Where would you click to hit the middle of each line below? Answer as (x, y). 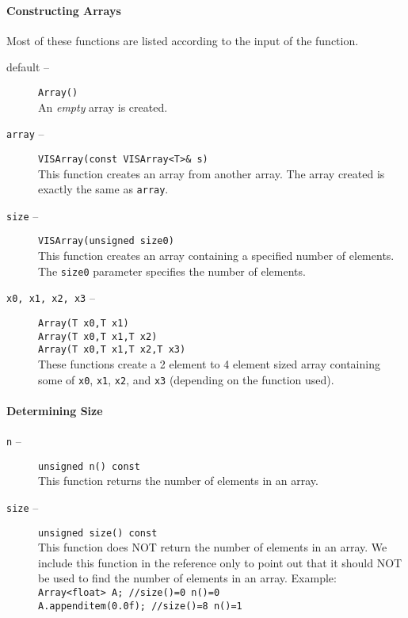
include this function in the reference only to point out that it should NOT (220, 562)
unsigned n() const (89, 466)
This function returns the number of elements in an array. (178, 481)
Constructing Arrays (64, 10)
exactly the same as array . (103, 189)
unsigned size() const (98, 533)
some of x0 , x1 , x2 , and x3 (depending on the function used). (186, 379)
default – (28, 67)
